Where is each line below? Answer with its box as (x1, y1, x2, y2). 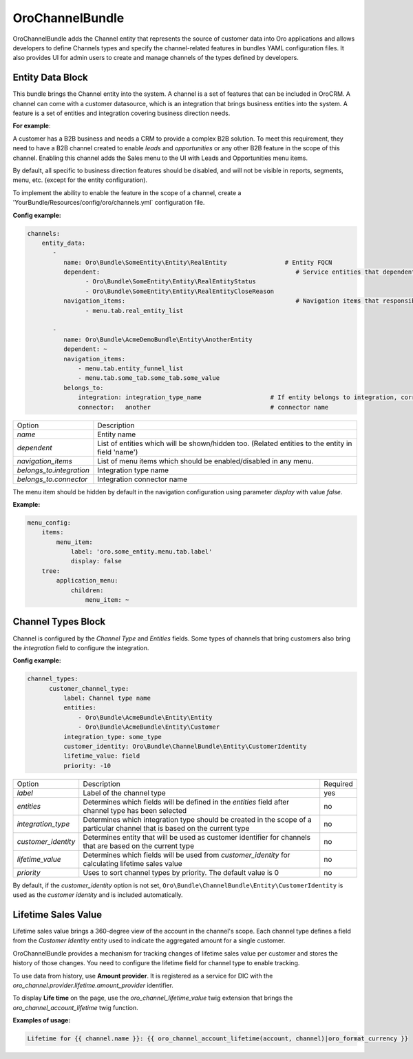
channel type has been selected (83, 805, 187, 815)
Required (324, 779, 354, 789)
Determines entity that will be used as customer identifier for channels (83, 832, 311, 842)
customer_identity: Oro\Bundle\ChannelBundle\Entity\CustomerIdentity (63, 743, 307, 751)
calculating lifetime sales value (83, 858, 182, 868)
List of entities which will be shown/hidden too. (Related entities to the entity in (97, 438, 352, 448)
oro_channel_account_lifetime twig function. (12, 1003, 138, 1011)
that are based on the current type (83, 841, 194, 851)
